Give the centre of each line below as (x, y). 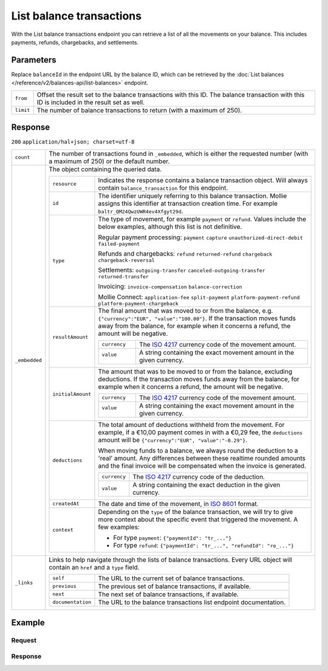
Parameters (34, 60)
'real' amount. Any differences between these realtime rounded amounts (202, 458)
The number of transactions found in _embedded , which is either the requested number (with (179, 153)
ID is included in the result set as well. (91, 102)
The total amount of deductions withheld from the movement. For (191, 425)
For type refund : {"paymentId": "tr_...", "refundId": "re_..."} (204, 545)
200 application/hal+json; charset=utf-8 (73, 142)
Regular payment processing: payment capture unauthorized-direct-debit (200, 237)
